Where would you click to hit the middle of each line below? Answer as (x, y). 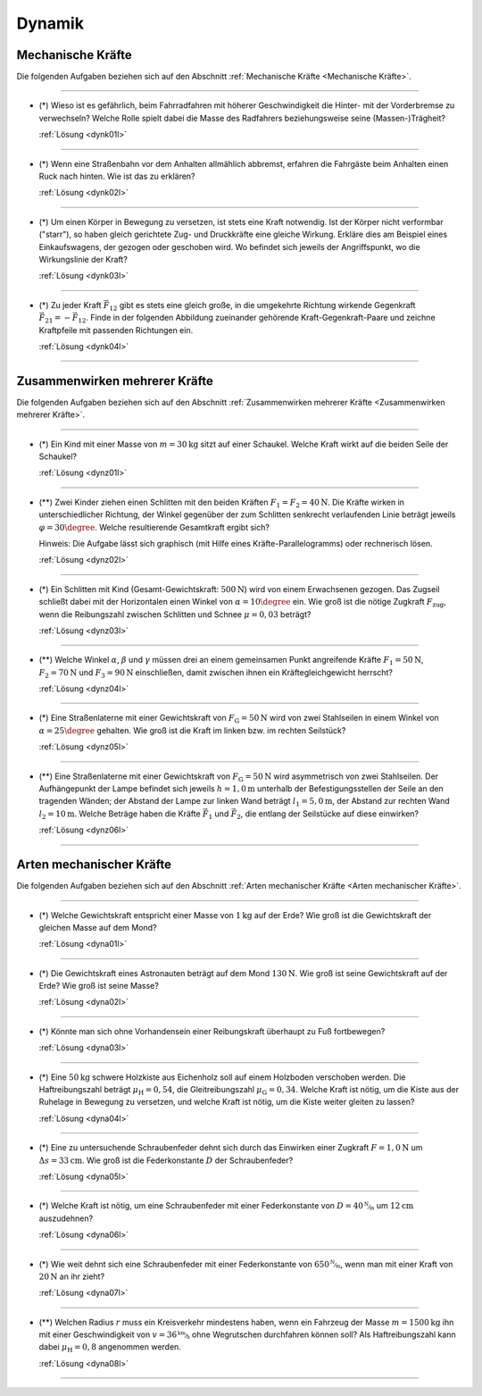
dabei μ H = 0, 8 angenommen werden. (110, 1348)
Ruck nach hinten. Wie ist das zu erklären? (117, 176)
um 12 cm (395, 1206)
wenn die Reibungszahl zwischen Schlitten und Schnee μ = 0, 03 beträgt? (175, 614)
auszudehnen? (66, 1218)
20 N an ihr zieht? (72, 1276)
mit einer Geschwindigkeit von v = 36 (108, 1334)
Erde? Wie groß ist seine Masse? (99, 986)
